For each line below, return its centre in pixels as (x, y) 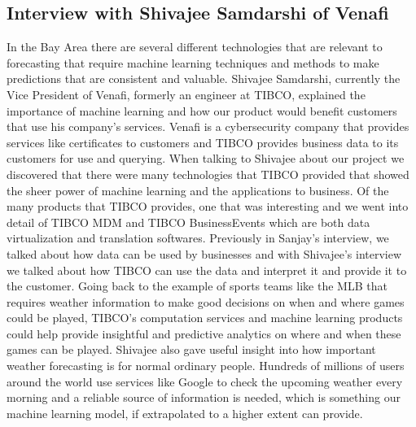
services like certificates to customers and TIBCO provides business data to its (203, 142)
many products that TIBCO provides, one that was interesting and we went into (208, 206)
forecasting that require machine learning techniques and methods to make (193, 62)
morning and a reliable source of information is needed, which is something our (204, 397)
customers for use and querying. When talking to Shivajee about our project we (206, 158)
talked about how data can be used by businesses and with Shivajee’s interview (204, 253)
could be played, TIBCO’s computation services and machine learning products (205, 318)
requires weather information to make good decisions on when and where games (206, 301)
